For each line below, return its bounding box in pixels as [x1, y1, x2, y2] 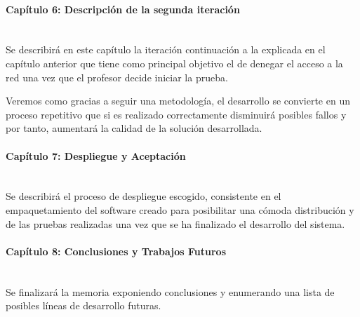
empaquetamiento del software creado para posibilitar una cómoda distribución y [6, 202, 354, 217]
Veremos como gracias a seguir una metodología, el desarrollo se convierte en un [6, 93, 350, 108]
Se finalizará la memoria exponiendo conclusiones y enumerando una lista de [6, 284, 335, 299]
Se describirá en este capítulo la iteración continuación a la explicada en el [6, 42, 326, 57]
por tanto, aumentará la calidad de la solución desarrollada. [6, 121, 262, 135]
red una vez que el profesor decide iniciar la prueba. [6, 69, 228, 84]
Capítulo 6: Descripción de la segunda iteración [6, 1, 240, 16]
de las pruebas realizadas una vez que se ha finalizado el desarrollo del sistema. [6, 216, 345, 231]
